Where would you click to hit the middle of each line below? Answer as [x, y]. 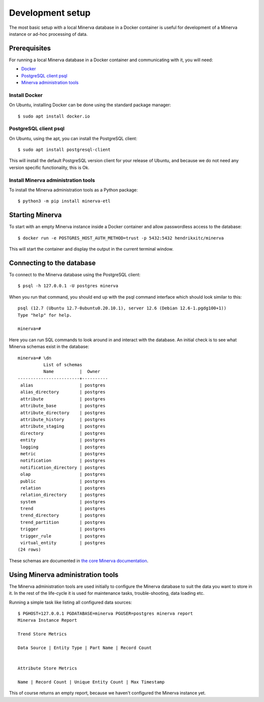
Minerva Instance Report [47, 620]
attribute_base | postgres [63, 406]
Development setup [50, 13]
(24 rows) [29, 550]
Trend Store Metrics [42, 634]
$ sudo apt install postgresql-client [64, 150]
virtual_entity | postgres [63, 543]
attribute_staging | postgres [63, 426]
